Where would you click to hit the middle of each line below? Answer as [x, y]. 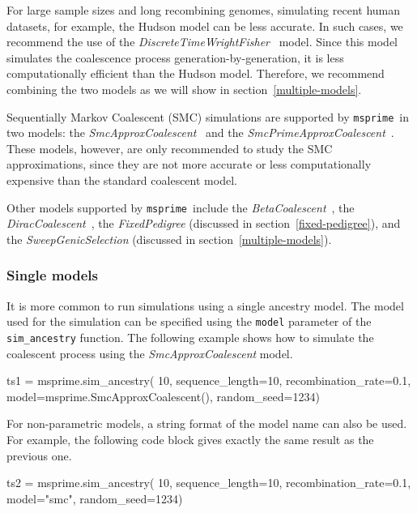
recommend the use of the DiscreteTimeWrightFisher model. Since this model [202, 42]
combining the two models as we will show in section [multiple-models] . [184, 89]
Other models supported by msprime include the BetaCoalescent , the [181, 207]
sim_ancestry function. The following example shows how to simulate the [190, 337]
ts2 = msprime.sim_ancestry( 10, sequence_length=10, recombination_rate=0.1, [209, 483]
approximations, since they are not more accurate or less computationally [189, 164]
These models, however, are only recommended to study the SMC [170, 148]
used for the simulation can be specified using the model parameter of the [189, 321]
